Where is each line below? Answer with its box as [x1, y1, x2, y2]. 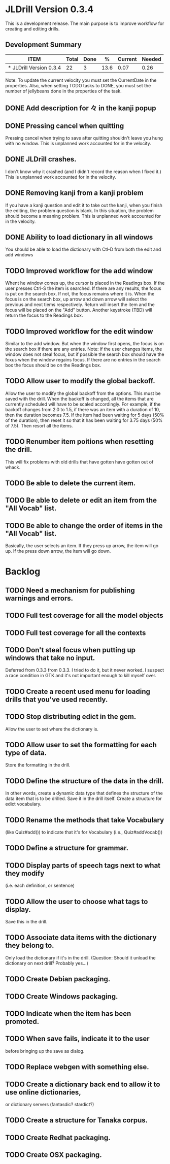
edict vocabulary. [5, 801, 42, 807]
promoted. [5, 1017, 40, 1026]
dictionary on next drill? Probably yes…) [5, 960, 89, 966]
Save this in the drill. [5, 919, 48, 925]
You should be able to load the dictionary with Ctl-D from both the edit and [5, 246, 161, 252]
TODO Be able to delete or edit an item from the [5, 496, 157, 505]
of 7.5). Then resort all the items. [5, 422, 73, 428]
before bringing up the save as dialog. [5, 1048, 85, 1054]
